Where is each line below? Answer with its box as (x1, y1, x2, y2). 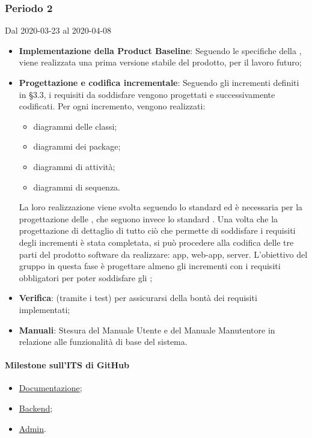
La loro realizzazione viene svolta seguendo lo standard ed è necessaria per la (19, 201, 303, 213)
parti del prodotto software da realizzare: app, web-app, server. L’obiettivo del (19, 248, 308, 260)
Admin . (19, 422, 46, 434)
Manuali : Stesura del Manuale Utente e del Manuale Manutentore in (19, 323, 275, 336)
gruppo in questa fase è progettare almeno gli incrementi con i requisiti (19, 260, 281, 272)
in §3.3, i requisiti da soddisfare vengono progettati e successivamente (19, 88, 275, 100)
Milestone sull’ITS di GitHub (5, 359, 129, 371)
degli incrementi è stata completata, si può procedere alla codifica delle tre (19, 236, 294, 248)
